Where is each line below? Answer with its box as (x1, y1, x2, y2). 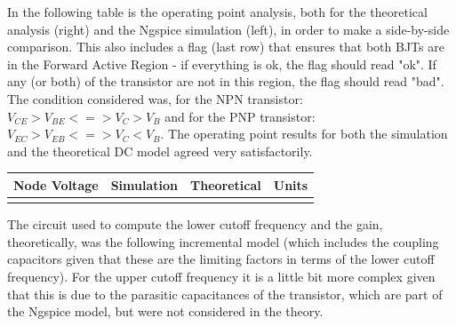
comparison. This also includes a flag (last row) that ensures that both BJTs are (7, 37, 444, 56)
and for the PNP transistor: (164, 107, 316, 125)
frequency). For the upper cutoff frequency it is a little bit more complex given (7, 266, 436, 285)
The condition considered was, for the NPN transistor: (7, 89, 303, 107)
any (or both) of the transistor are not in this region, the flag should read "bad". (7, 72, 444, 91)
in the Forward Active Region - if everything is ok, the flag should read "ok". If (7, 54, 436, 73)
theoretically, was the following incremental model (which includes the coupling (7, 232, 439, 250)
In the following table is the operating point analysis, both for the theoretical (7, 3, 428, 20)
